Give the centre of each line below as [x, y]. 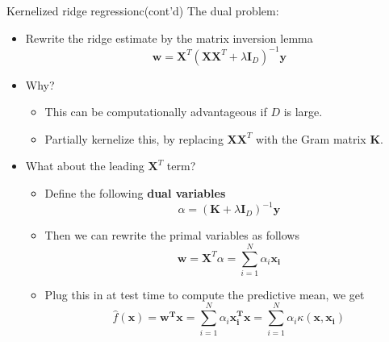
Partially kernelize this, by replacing [134, 138]
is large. [303, 112]
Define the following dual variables [135, 193]
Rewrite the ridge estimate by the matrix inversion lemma [169, 38]
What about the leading [85, 166]
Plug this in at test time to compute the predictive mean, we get [205, 294]
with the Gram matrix [311, 138]
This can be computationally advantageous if [156, 112]
